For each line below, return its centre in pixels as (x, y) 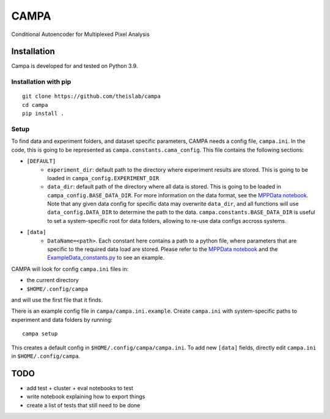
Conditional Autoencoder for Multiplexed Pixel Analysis (80, 34)
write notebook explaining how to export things (86, 396)
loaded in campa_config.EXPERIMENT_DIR (103, 178)
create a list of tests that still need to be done (83, 405)
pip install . (43, 114)
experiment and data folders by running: (62, 319)
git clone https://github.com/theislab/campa (92, 97)
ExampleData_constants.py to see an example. (106, 258)
